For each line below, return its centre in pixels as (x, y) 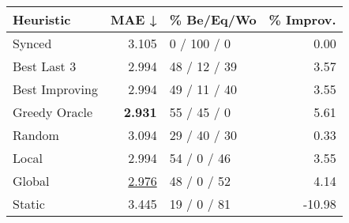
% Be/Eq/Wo (213, 19)
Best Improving (55, 89)
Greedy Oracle (53, 112)
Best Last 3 (45, 66)
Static (29, 204)
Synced (32, 43)
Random (36, 135)
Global (31, 181)
